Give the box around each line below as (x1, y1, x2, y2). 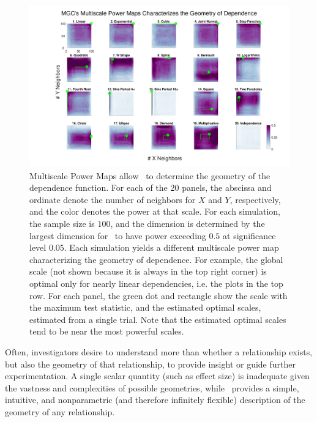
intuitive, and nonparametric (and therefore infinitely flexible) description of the (5, 393, 305, 406)
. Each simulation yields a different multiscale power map (64, 241, 279, 254)
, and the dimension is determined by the (110, 217, 265, 229)
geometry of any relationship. (5, 405, 115, 418)
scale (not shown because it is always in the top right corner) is (29, 265, 267, 278)
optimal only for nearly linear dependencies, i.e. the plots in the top (29, 276, 283, 289)
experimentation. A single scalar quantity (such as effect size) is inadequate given (5, 369, 310, 382)
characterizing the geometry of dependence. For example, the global (29, 253, 283, 265)
